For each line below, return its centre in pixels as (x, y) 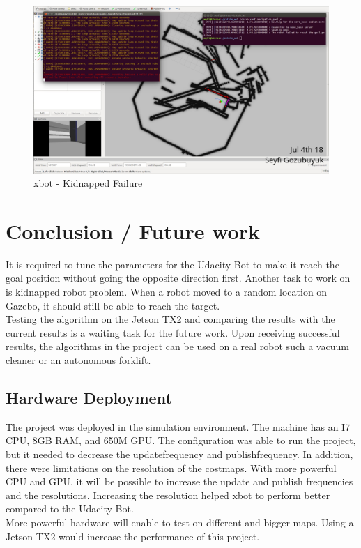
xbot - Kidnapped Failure (88, 183)
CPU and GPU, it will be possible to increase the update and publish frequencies (179, 481)
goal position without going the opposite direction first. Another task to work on (178, 278)
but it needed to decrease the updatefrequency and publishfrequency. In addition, (179, 454)
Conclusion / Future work (133, 230)
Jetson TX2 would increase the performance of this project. (133, 536)
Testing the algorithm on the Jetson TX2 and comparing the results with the (170, 319)
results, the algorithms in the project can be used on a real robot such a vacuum (177, 346)
